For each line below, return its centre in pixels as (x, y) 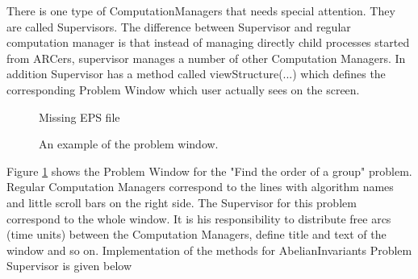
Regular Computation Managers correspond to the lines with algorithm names (200, 187)
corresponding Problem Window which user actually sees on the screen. (183, 89)
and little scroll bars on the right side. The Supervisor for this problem (182, 202)
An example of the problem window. (129, 144)
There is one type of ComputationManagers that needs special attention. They (201, 10)
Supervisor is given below (69, 266)
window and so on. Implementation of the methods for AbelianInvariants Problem (209, 250)
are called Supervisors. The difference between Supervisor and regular (179, 26)
